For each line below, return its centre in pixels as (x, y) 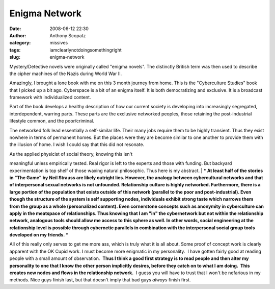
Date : (15, 29)
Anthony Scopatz (68, 35)
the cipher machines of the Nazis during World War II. (66, 74)
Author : (18, 35)
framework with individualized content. (50, 98)
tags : (15, 50)
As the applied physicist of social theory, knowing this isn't (71, 154)
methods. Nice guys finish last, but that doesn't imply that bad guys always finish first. (100, 280)
